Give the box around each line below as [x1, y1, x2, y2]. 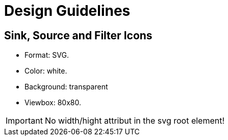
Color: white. [24, 66, 67, 76]
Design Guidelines [4, 2, 131, 19]
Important [6, 115, 43, 126]
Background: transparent [24, 82, 108, 91]
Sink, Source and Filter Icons [4, 29, 153, 42]
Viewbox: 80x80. [24, 98, 81, 107]
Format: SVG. [24, 51, 69, 60]
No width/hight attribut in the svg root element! [44, 115, 225, 126]
